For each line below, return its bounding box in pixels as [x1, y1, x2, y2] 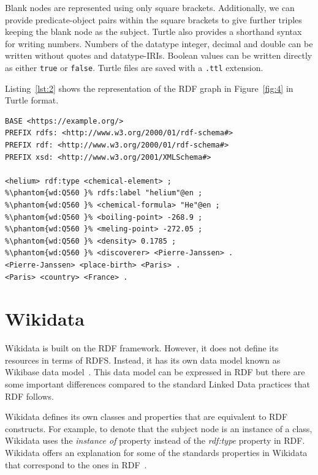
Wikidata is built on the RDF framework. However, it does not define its [5, 342, 279, 354]
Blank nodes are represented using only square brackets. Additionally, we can [5, 1, 295, 13]
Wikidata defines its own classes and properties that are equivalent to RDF [5, 410, 288, 423]
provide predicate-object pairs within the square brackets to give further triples [5, 13, 302, 26]
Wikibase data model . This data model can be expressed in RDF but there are [5, 365, 305, 378]
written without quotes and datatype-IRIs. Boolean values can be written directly [5, 49, 312, 62]
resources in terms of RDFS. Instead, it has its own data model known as [5, 353, 281, 366]
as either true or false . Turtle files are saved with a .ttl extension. [5, 61, 263, 73]
